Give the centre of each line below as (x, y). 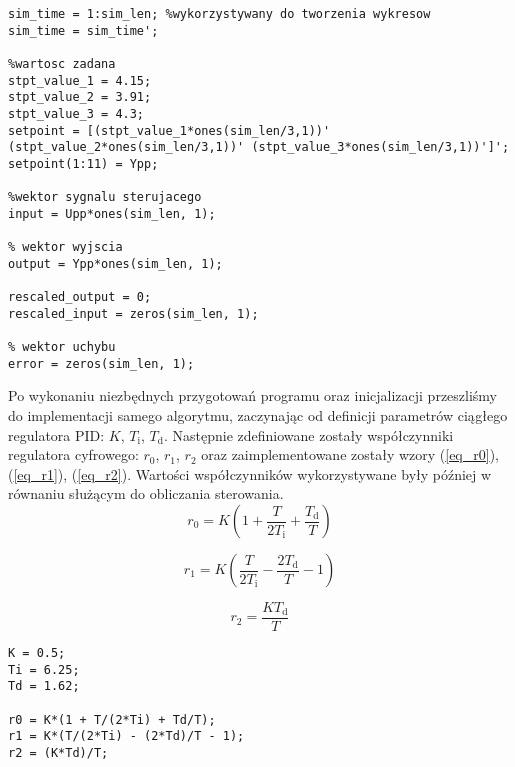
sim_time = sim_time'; (83, 30)
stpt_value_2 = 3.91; (80, 97)
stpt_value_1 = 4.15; (80, 80)
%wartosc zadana (62, 63)
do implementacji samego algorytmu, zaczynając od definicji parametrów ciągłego (258, 415)
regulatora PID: (56, 434)
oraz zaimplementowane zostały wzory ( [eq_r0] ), (350, 454)
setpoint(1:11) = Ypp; (83, 163)
